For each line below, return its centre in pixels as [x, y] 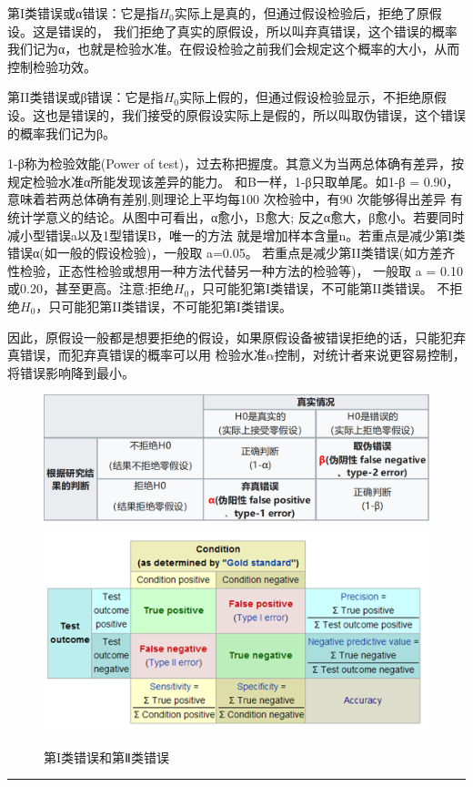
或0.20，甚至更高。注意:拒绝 [91, 288]
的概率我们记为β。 [62, 133]
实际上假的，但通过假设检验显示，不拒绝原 [306, 97]
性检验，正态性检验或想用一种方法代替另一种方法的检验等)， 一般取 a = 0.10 [235, 270]
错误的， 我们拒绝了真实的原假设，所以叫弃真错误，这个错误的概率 [257, 31]
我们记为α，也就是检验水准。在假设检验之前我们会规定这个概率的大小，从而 [234, 49]
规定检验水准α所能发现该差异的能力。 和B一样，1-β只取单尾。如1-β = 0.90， [233, 181]
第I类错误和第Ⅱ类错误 [106, 756]
